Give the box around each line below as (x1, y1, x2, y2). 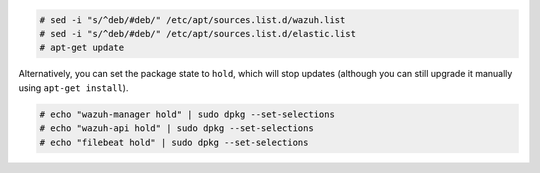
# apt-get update (39, 42, 125, 54)
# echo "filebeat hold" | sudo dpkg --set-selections (39, 136, 309, 148)
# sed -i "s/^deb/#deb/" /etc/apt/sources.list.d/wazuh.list (39, 14, 346, 25)
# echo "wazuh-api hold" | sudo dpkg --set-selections (39, 123, 314, 134)
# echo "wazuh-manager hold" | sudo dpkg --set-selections (39, 108, 335, 120)
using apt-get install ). (18, 81, 129, 94)
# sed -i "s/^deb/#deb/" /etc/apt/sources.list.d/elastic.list (39, 28, 357, 39)
